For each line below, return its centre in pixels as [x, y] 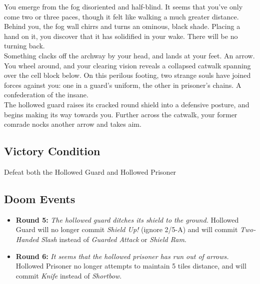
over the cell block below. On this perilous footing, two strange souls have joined [127, 75]
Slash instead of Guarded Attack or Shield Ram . [114, 239]
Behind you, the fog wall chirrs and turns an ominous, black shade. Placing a [122, 26]
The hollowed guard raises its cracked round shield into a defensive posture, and [127, 104]
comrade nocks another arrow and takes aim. [73, 124]
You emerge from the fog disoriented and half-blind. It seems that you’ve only [123, 6]
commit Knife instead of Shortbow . [69, 275]
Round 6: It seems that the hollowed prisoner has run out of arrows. [122, 256]
